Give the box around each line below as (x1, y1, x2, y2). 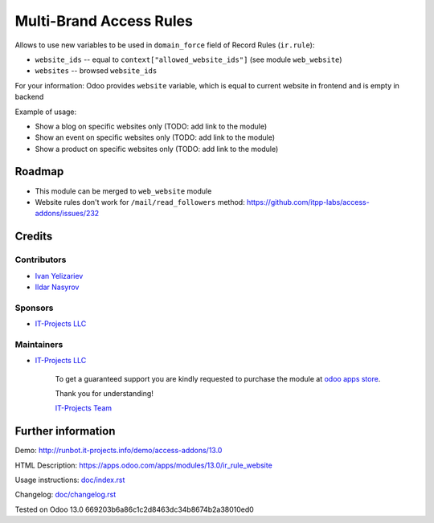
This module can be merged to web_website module (35, 186, 212, 196)
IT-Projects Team (55, 403, 113, 413)
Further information (14, 424, 116, 438)
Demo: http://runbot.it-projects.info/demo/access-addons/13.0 (14, 446, 223, 456)
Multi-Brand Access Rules (14, 12, 193, 30)
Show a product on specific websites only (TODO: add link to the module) (35, 144, 279, 153)
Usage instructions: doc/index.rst (14, 475, 125, 485)
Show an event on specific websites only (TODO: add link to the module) (35, 133, 276, 142)
